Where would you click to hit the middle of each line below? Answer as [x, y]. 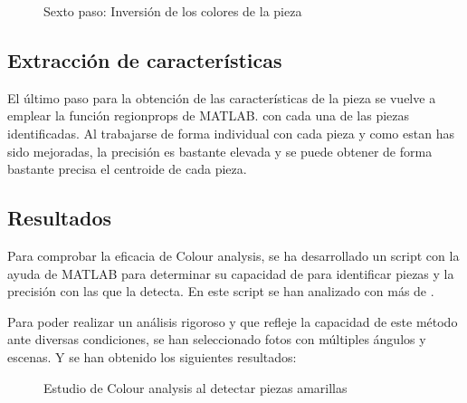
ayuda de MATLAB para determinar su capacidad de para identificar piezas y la [231, 273]
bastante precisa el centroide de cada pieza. [127, 169]
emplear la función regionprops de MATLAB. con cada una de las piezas [209, 115]
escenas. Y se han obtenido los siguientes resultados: [152, 356]
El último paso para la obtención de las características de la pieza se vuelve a [222, 97]
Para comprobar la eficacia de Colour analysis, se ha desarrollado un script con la [233, 255]
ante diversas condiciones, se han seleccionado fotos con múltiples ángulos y [217, 339]
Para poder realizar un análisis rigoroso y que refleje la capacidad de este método [233, 321]
